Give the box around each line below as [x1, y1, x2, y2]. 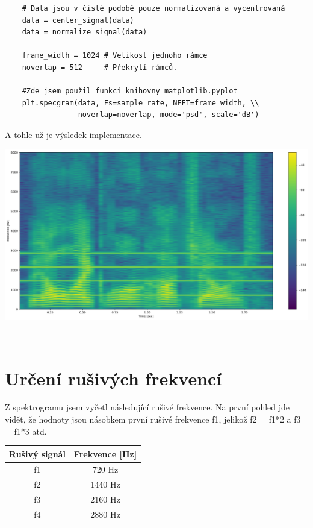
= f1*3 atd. [5, 424, 47, 437]
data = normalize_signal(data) [22, 28, 147, 37]
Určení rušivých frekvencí [5, 366, 222, 391]
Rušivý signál [9, 447, 66, 460]
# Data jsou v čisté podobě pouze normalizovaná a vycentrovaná [22, 4, 285, 13]
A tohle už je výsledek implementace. [5, 128, 142, 140]
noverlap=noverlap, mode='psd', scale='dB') [78, 110, 259, 119]
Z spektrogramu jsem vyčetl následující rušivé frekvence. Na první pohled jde [5, 401, 290, 413]
